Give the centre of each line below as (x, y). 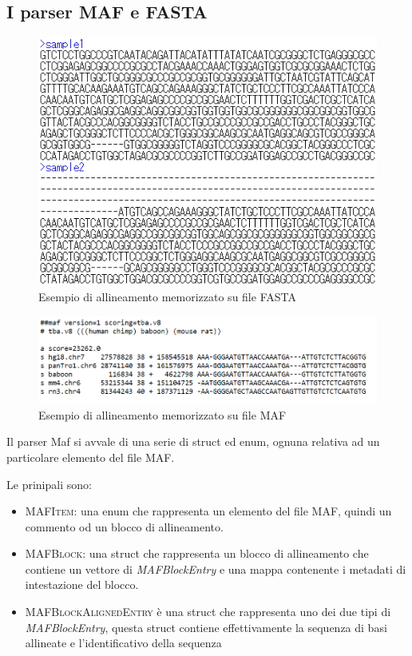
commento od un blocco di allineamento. (124, 526)
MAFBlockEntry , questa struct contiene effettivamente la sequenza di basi (206, 627)
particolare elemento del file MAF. (91, 457)
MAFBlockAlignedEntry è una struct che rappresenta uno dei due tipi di (208, 612)
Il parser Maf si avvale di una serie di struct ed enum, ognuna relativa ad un (193, 441)
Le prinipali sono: (49, 484)
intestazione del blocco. (82, 584)
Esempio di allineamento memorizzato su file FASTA (167, 297)
